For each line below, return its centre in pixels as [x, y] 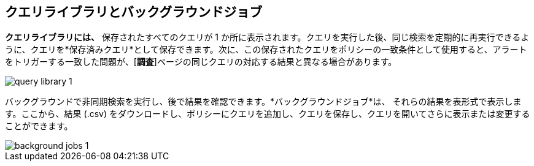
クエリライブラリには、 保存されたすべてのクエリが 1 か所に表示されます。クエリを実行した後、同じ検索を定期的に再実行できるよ [267, 37]
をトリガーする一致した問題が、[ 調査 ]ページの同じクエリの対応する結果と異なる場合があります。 [201, 62]
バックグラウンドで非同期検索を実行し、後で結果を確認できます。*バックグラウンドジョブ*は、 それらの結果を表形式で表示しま [263, 102]
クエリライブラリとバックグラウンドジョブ [134, 12]
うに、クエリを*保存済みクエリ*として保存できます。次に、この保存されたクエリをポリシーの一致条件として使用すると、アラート [266, 50]
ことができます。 [39, 126]
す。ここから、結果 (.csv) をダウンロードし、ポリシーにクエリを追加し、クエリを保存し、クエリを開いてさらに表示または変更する [268, 114]
